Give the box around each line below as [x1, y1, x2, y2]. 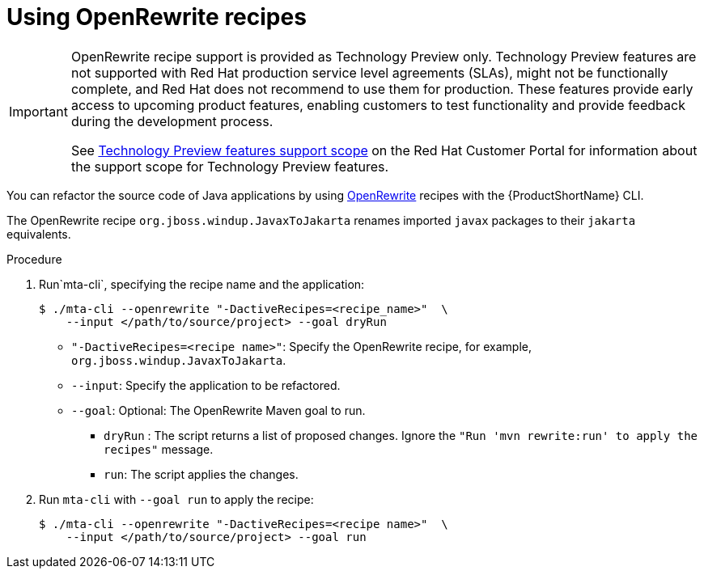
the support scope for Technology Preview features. [70, 158, 389, 175]
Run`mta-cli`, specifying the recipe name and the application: [39, 277, 365, 291]
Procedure [6, 252, 62, 266]
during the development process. [70, 112, 274, 129]
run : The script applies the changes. [104, 467, 299, 481]
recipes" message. [104, 442, 214, 456]
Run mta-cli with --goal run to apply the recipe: [39, 492, 314, 506]
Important [9, 103, 68, 120]
